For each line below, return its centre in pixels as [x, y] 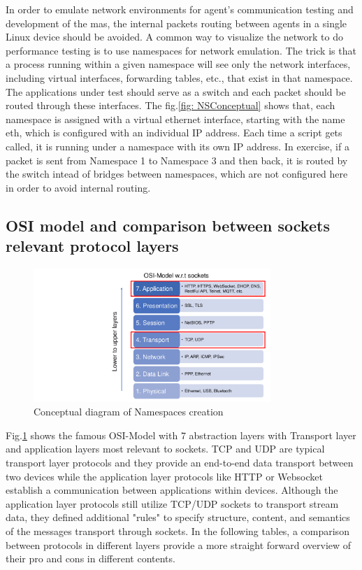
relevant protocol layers [92, 246]
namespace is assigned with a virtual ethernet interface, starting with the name [175, 119]
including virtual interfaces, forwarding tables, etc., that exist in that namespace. [179, 77]
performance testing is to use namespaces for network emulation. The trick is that [181, 50]
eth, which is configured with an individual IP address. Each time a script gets [174, 133]
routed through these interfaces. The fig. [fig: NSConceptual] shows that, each [171, 105]
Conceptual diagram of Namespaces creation [129, 412]
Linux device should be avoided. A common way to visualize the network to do [174, 37]
